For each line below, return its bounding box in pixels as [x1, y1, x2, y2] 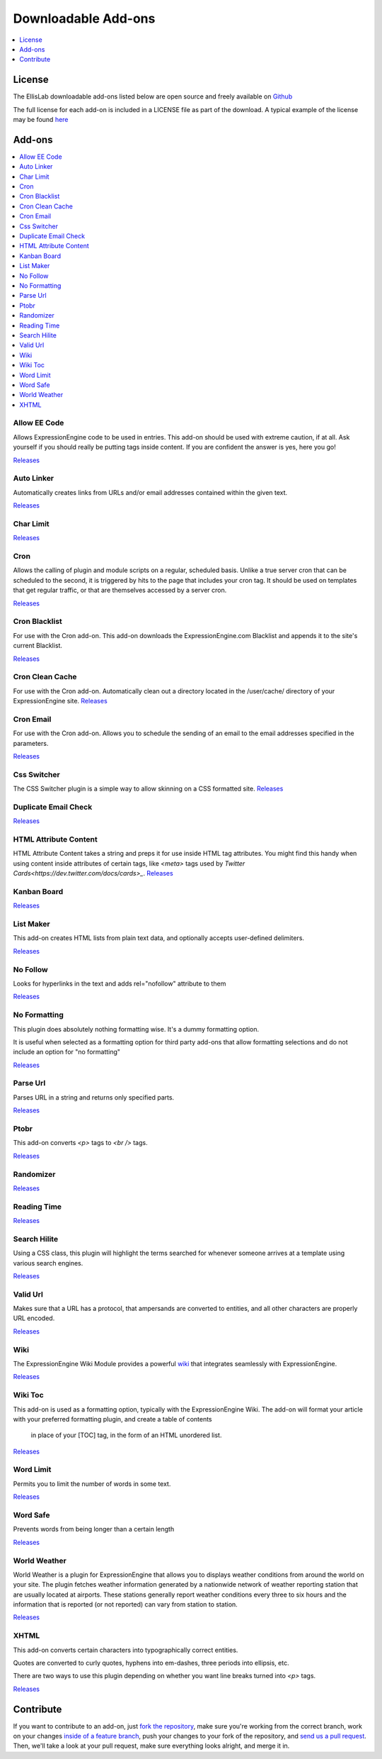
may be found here [13, 116, 69, 124]
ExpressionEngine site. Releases [13, 697, 108, 705]
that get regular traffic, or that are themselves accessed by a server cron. [13, 586, 227, 595]
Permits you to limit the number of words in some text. [13, 1479, 171, 1488]
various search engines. [13, 1258, 83, 1267]
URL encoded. [13, 1314, 55, 1322]
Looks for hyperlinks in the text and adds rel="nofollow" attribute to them [13, 979, 226, 988]
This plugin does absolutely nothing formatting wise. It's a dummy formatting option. [13, 1024, 260, 1033]
